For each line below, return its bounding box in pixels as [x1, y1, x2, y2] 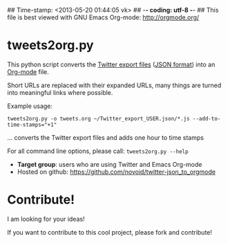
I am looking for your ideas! [7, 215, 85, 223]
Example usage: [7, 102, 53, 110]
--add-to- [192, 115, 221, 122]
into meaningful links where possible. [7, 88, 113, 96]
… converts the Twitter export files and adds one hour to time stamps [7, 133, 204, 141]
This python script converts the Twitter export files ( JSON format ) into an [7, 60, 216, 69]
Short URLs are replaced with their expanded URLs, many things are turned [7, 81, 222, 89]
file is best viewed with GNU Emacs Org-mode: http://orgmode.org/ [7, 13, 200, 21]
